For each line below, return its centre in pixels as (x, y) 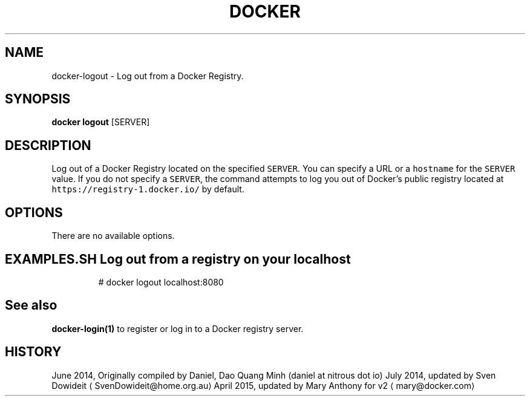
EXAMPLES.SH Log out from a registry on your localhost (178, 259)
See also (31, 305)
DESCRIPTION (48, 145)
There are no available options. (113, 236)
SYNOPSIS (38, 99)
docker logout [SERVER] (101, 122)
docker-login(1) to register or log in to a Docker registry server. (178, 328)
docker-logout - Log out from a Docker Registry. (148, 76)
